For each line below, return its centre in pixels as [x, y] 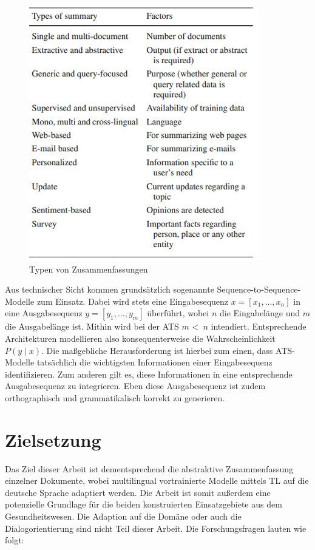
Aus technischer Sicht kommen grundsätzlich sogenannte [110, 289]
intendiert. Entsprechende [259, 326]
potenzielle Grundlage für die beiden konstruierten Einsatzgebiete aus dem [144, 504]
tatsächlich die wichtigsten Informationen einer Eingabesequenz [154, 362]
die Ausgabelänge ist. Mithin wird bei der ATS [92, 326]
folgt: [15, 540]
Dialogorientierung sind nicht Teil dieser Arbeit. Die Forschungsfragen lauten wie [156, 528]
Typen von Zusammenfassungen [89, 269]
